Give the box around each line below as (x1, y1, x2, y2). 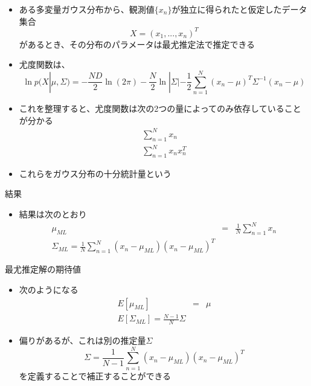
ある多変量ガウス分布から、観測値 (19, 3, 155, 15)
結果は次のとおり (19, 208, 87, 220)
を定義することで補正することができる (19, 369, 172, 382)
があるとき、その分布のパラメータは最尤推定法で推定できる (19, 37, 255, 50)
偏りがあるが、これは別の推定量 (19, 334, 146, 347)
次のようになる (19, 283, 79, 296)
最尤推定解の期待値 (5, 263, 81, 275)
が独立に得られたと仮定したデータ (172, 3, 307, 15)
